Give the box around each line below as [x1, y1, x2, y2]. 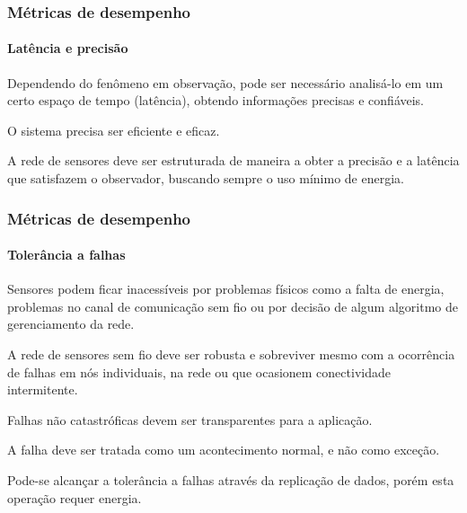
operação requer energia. [7, 488, 142, 507]
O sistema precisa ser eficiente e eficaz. [7, 120, 220, 139]
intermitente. [7, 380, 78, 399]
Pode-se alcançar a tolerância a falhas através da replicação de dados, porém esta [7, 471, 454, 489]
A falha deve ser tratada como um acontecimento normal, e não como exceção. [7, 440, 440, 459]
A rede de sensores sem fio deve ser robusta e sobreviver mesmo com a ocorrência [7, 345, 455, 364]
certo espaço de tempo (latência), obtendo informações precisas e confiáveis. [7, 91, 425, 110]
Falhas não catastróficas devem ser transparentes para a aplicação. [7, 410, 373, 429]
